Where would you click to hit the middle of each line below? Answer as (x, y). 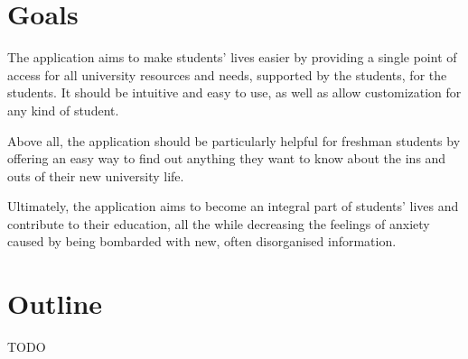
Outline (55, 304)
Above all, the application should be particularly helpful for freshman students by (234, 140)
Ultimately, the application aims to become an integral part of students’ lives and (233, 206)
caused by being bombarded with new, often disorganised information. (202, 241)
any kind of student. (63, 110)
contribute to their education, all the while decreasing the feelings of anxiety (219, 223)
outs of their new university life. (96, 175)
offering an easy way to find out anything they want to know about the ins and (227, 158)
